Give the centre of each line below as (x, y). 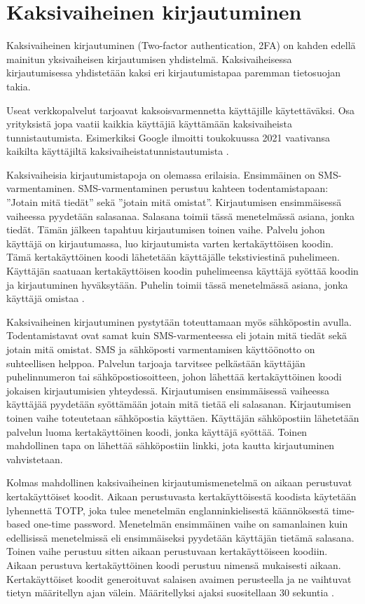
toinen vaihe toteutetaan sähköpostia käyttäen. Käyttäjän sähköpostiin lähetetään (183, 417)
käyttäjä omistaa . (46, 298)
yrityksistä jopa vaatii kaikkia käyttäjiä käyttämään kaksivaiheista (149, 124)
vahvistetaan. (35, 459)
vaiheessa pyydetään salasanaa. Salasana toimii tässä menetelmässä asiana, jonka (180, 215)
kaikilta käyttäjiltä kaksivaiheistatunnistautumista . (118, 151)
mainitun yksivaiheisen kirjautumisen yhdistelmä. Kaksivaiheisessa (149, 59)
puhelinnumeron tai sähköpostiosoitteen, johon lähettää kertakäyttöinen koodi (174, 377)
